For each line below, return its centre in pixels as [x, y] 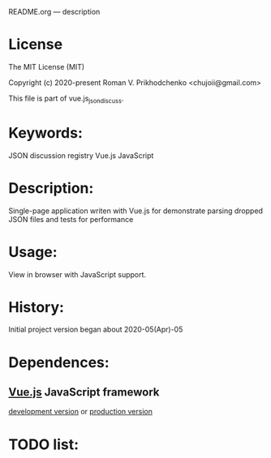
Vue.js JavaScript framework [84, 392]
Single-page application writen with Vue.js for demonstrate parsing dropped [136, 211]
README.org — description [54, 12]
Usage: [33, 252]
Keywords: [46, 133]
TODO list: [44, 444]
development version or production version [80, 412]
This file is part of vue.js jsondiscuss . [66, 99]
